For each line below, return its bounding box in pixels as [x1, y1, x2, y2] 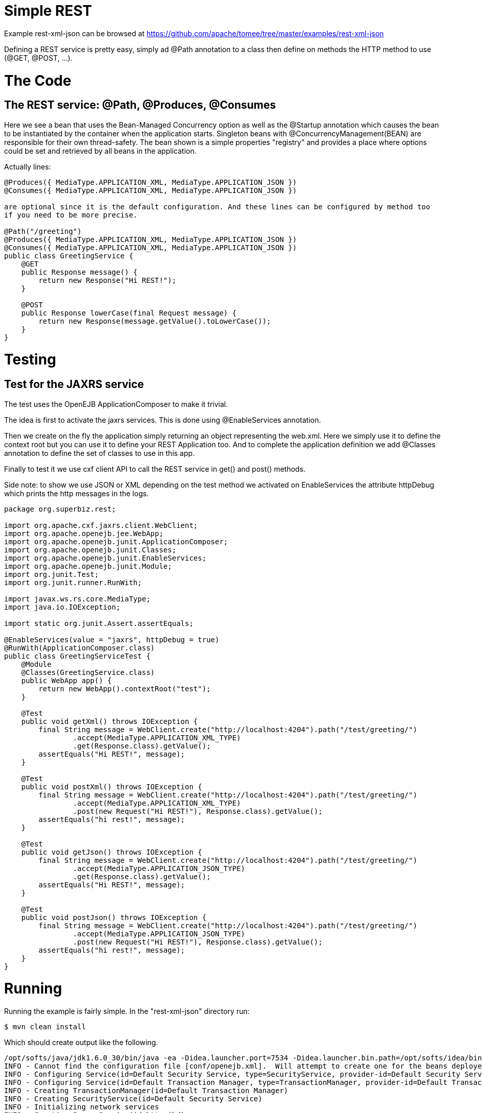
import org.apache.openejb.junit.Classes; [4, 545, 177, 554]
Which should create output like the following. [4, 1038, 158, 1047]
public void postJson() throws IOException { [21, 913, 207, 922]
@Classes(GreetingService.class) [21, 668, 155, 676]
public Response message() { [21, 268, 138, 276]
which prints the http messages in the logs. [4, 489, 149, 498]
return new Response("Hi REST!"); [38, 276, 177, 284]
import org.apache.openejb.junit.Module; [4, 562, 172, 570]
